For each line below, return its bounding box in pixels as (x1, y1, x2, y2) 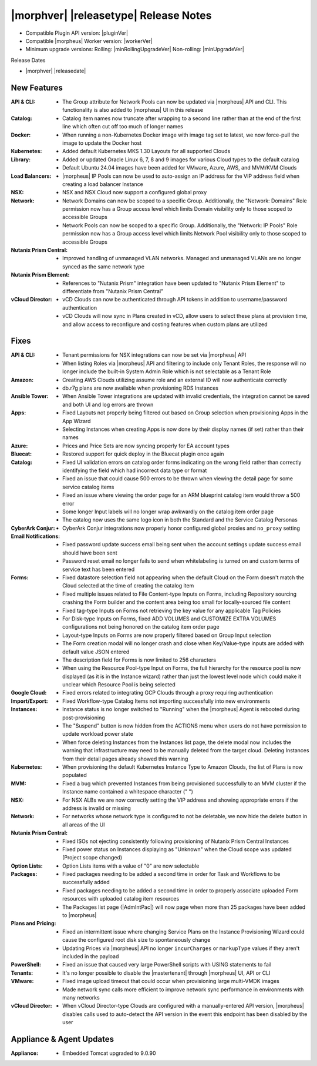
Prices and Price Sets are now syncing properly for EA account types (62, 442, 230, 449)
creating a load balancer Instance (62, 180, 143, 188)
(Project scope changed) (62, 854, 123, 861)
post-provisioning (62, 714, 105, 721)
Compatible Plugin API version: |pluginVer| (25, 29, 129, 36)
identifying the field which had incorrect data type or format (62, 467, 207, 474)
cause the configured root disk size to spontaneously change (62, 937, 211, 944)
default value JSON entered (62, 648, 130, 655)
